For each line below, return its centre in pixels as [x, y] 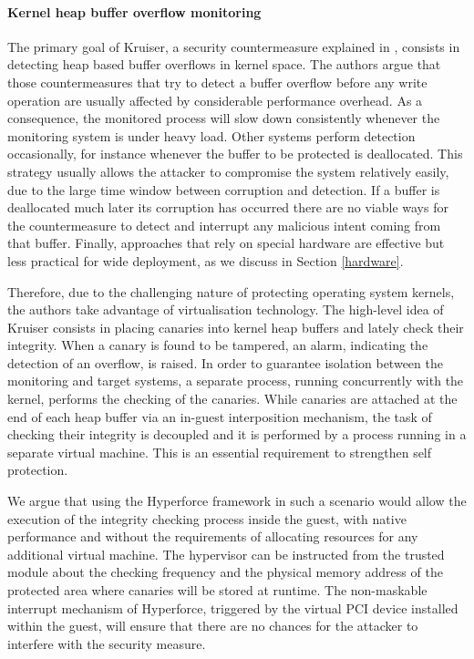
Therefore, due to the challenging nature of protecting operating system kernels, [231, 291]
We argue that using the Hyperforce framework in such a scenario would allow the [237, 501]
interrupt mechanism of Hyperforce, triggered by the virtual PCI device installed [233, 608]
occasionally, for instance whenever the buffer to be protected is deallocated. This [235, 154]
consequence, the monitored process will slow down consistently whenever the [224, 118]
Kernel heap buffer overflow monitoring [134, 11]
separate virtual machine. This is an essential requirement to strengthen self [220, 452]
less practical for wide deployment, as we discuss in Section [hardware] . [206, 260]
